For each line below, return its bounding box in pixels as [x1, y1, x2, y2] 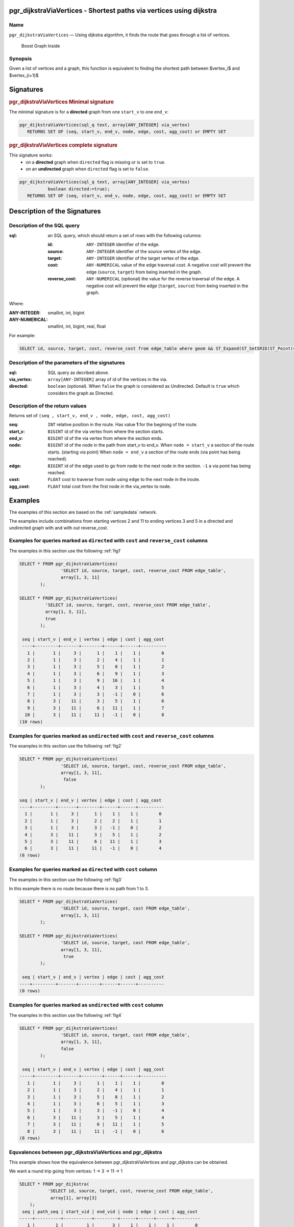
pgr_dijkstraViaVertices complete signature [9, 142, 118, 149]
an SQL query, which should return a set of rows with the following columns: [48, 232, 202, 238]
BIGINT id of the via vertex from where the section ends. [48, 435, 163, 441]
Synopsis [9, 55, 32, 62]
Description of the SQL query [9, 222, 80, 229]
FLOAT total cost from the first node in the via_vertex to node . [48, 483, 171, 489]
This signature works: [9, 152, 53, 158]
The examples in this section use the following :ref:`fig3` [9, 877, 122, 882]
